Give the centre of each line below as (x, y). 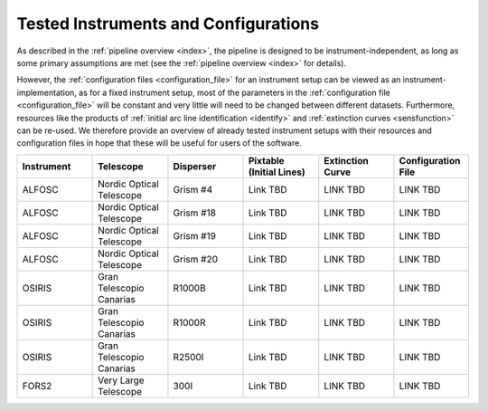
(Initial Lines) (277, 172)
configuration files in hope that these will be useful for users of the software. (159, 143)
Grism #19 (195, 235)
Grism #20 (196, 259)
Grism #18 (195, 213)
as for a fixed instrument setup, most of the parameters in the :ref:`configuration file (234, 92)
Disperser (195, 166)
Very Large (121, 380)
